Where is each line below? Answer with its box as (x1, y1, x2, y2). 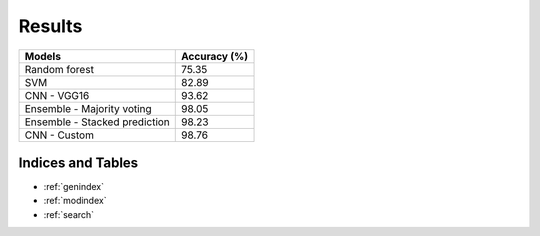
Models (24, 49, 62, 63)
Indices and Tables (18, 154, 139, 171)
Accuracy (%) (181, 49, 249, 63)
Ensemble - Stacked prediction (24, 115, 170, 129)
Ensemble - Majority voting (24, 101, 152, 115)
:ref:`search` (43, 208, 95, 220)
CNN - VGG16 (24, 88, 90, 102)
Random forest (24, 62, 95, 76)
